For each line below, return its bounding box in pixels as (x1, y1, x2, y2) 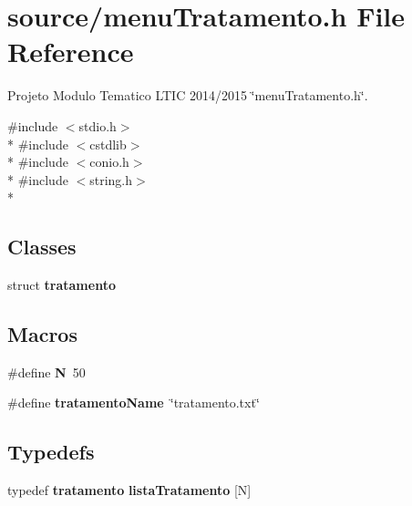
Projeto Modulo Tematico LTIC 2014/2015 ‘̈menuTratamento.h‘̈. (7, 86, 368, 105)
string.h (89, 170, 133, 189)
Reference (7, 33, 134, 70)
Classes (7, 232, 77, 261)
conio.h (89, 152, 129, 171)
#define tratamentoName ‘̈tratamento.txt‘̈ (7, 393, 260, 412)
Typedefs (7, 438, 95, 466)
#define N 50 (7, 362, 86, 381)
